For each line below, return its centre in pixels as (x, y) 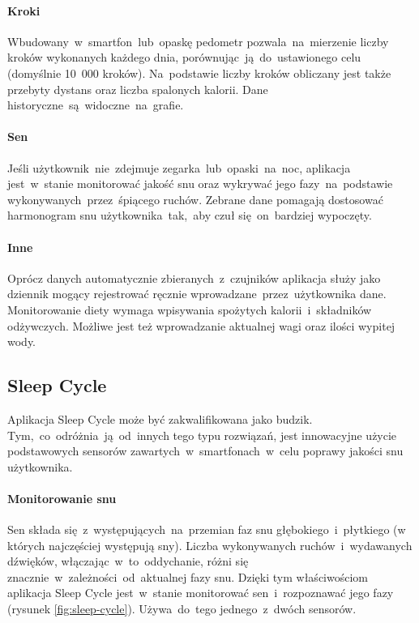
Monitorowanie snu (62, 498)
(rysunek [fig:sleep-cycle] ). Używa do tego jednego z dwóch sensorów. (182, 609)
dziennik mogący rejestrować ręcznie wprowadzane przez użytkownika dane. (197, 294)
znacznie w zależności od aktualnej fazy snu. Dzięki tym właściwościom (188, 576)
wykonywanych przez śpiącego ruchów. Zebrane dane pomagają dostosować (195, 199)
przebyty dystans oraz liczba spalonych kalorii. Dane (138, 89)
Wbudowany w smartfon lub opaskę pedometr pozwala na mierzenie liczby (198, 41)
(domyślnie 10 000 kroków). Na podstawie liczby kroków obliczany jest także (199, 73)
